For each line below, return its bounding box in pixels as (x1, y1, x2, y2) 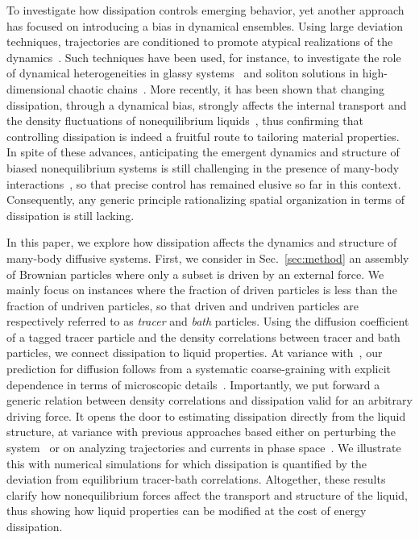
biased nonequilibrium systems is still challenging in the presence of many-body (6, 159, 400, 176)
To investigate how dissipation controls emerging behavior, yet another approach (6, 2, 404, 18)
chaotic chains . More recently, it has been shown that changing (68, 80, 385, 97)
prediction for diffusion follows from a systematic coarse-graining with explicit (6, 360, 391, 377)
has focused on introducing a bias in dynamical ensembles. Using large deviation (6, 17, 404, 34)
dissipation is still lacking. (6, 206, 135, 223)
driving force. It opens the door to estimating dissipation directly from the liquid (6, 407, 406, 424)
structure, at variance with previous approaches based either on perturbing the (6, 423, 396, 440)
